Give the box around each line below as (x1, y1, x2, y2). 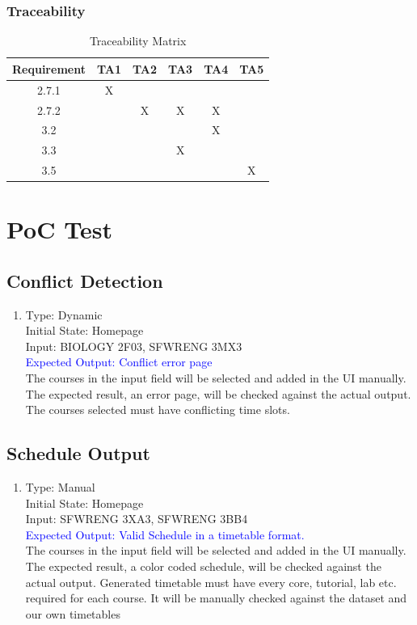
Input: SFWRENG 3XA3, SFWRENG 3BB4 (25, 510, 248, 527)
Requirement (12, 60, 86, 77)
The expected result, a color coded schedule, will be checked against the (25, 558, 381, 575)
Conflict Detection (6, 268, 163, 293)
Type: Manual (25, 479, 95, 496)
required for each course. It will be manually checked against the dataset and (25, 589, 407, 606)
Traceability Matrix (89, 32, 187, 49)
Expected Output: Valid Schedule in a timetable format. (25, 526, 305, 543)
